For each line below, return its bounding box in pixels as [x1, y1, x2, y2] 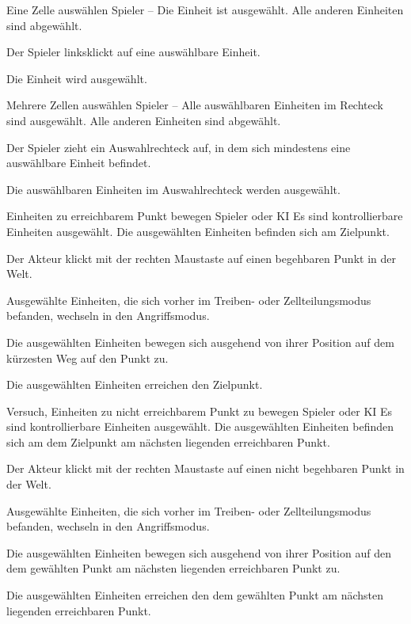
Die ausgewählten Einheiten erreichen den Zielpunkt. [6, 376, 263, 393]
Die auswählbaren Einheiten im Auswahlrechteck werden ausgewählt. [6, 181, 341, 197]
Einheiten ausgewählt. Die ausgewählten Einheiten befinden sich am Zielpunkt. [6, 223, 390, 239]
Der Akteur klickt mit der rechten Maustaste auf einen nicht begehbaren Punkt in [6, 460, 405, 477]
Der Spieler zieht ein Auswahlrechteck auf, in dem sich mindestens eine [6, 139, 351, 155]
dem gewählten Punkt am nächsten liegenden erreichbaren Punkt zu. [6, 560, 341, 576]
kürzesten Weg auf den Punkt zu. [6, 349, 169, 366]
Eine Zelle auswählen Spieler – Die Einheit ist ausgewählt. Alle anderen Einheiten [6, 2, 404, 17]
